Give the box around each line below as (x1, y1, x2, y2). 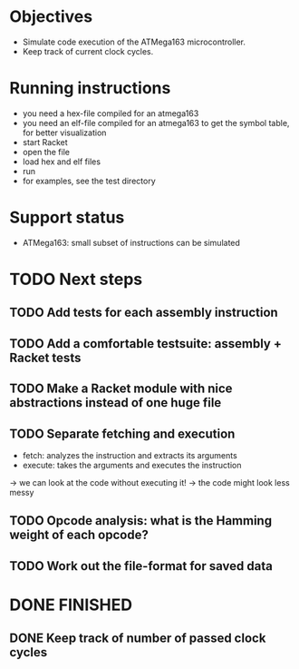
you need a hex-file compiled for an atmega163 (22, 107, 199, 119)
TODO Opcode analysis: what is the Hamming (9, 513, 273, 528)
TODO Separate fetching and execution (9, 426, 236, 441)
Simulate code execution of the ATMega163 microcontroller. (22, 36, 246, 47)
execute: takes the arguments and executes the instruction (22, 459, 242, 470)
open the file (22, 146, 71, 157)
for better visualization (22, 127, 107, 138)
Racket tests (9, 349, 82, 365)
